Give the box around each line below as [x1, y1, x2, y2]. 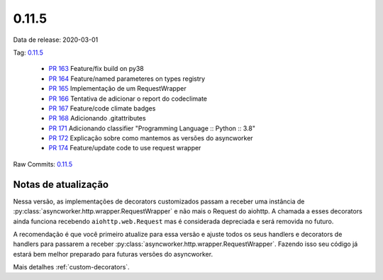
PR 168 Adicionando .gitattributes [48, 114, 146, 123]
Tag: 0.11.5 [13, 48, 44, 57]
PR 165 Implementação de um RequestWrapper [48, 84, 187, 93]
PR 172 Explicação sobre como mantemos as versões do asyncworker [48, 134, 253, 142]
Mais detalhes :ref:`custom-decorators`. [13, 263, 131, 271]
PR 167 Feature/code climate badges [48, 103, 156, 113]
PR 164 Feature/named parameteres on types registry [48, 74, 206, 83]
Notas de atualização [13, 178, 109, 191]
